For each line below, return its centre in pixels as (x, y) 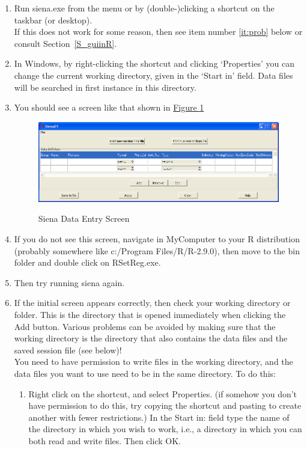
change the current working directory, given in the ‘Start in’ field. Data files (153, 75)
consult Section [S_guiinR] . (65, 43)
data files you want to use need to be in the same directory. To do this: (145, 373)
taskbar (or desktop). (53, 20)
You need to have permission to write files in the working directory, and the (153, 362)
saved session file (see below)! (68, 350)
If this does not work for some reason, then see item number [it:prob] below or (158, 32)
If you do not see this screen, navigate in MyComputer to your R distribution (157, 239)
